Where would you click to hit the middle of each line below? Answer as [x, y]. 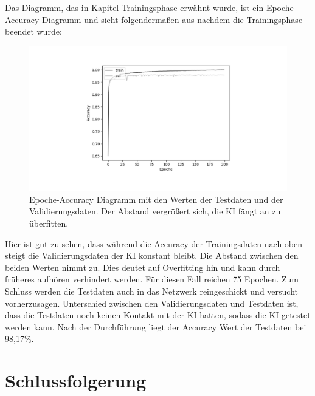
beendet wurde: [33, 31]
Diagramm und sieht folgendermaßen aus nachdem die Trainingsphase [172, 19]
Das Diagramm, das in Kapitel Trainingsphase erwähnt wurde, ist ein [134, 7]
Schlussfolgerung [76, 381]
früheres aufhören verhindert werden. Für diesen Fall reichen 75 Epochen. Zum [152, 279]
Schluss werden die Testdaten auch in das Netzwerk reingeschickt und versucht [152, 291]
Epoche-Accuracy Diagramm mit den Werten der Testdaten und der [156, 199]
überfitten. [49, 223]
